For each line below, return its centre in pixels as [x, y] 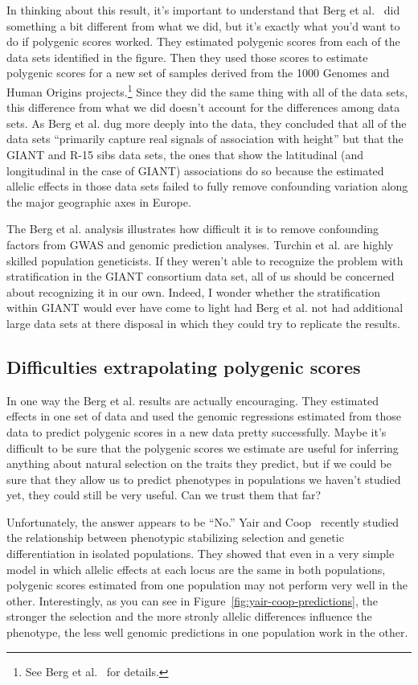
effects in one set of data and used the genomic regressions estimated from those [204, 416]
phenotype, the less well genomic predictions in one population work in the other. [207, 632]
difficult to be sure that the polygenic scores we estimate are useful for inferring [203, 447]
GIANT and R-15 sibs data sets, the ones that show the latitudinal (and [185, 154]
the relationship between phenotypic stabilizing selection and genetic [175, 537]
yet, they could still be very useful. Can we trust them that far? [164, 495]
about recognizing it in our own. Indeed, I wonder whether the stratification [194, 291]
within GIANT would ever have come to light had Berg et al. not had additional [205, 308]
